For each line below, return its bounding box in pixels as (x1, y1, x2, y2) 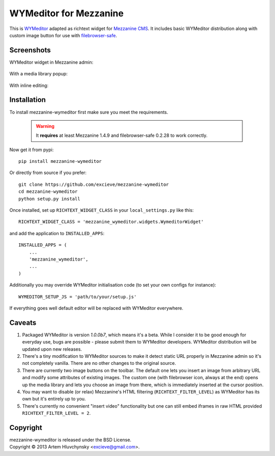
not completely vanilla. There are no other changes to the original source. (22, 360, 176, 366)
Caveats (9, 318, 37, 327)
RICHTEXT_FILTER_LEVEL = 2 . (22, 410, 91, 416)
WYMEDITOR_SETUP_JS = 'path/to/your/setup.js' (18, 294, 137, 300)
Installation (9, 96, 46, 104)
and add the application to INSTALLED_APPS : (9, 230, 104, 236)
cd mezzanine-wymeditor (18, 189, 78, 194)
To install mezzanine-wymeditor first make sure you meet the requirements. (9, 109, 169, 115)
